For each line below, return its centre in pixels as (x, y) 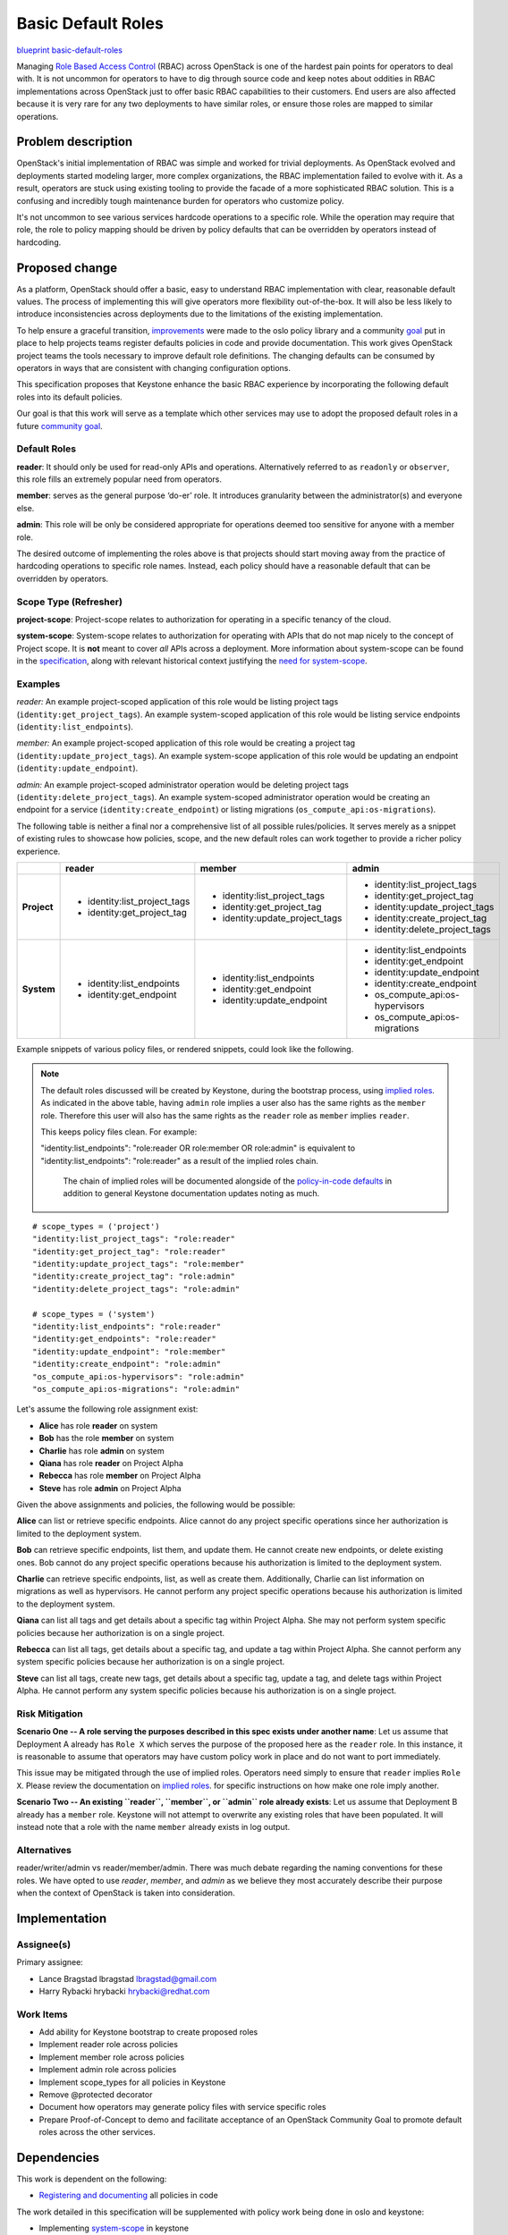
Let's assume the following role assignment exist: (107, 1409)
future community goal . (59, 426)
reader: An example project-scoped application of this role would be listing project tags (178, 702)
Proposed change (67, 268)
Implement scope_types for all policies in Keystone (132, 2082)
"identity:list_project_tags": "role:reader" (134, 1239)
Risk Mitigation (50, 1714)
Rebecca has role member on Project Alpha (120, 1476)
